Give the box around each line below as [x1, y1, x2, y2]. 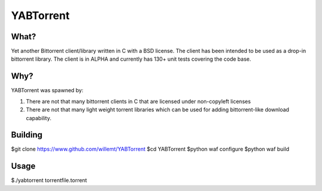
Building [11, 130, 43, 140]
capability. [26, 114, 52, 121]
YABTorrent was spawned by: [11, 87, 83, 94]
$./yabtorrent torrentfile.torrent [11, 177, 88, 184]
